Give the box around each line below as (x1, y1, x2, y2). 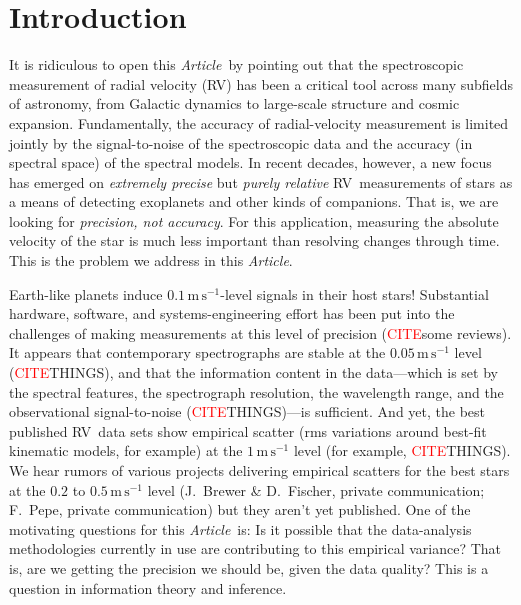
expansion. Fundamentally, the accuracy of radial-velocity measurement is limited (9, 112, 509, 133)
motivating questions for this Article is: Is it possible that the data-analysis (9, 518, 472, 539)
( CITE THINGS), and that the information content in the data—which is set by (9, 362, 498, 383)
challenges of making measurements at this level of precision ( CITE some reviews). (9, 322, 512, 343)
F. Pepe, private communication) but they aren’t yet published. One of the (9, 499, 471, 520)
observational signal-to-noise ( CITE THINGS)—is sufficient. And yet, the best (9, 401, 486, 422)
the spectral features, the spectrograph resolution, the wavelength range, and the (9, 381, 504, 402)
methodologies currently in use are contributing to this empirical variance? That (9, 538, 502, 559)
